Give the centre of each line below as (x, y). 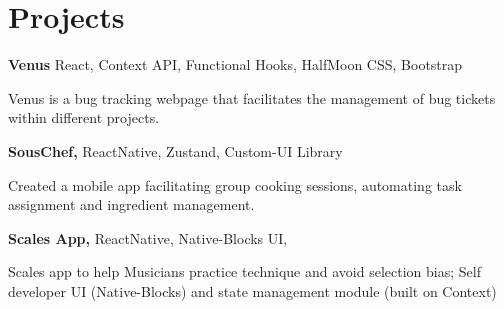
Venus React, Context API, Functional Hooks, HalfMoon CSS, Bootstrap (235, 64)
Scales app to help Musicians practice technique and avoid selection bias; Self (244, 271)
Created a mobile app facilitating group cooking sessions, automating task (235, 184)
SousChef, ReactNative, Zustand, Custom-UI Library (175, 150)
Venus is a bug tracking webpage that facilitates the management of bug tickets (252, 97)
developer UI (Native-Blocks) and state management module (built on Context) (252, 290)
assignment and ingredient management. (131, 204)
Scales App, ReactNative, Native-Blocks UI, (148, 237)
